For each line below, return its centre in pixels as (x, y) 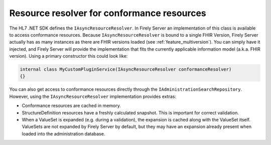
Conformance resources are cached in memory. (72, 106)
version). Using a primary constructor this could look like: (69, 56)
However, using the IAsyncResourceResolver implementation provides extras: (93, 96)
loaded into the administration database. (63, 133)
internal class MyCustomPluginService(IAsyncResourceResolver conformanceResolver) (126, 69)
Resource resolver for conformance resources (108, 13)
